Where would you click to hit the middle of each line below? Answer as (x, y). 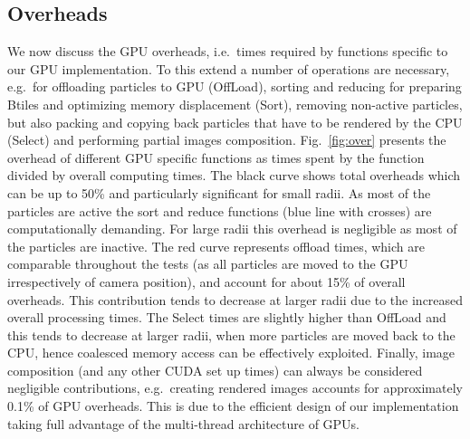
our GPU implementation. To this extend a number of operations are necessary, (229, 68)
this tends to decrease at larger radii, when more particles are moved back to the (231, 334)
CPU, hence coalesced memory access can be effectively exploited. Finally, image (231, 353)
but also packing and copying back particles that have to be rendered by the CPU (235, 122)
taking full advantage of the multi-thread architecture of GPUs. (184, 423)
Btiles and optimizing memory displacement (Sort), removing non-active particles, (235, 104)
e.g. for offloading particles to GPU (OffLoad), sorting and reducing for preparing (235, 86)
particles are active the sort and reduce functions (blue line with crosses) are (220, 210)
